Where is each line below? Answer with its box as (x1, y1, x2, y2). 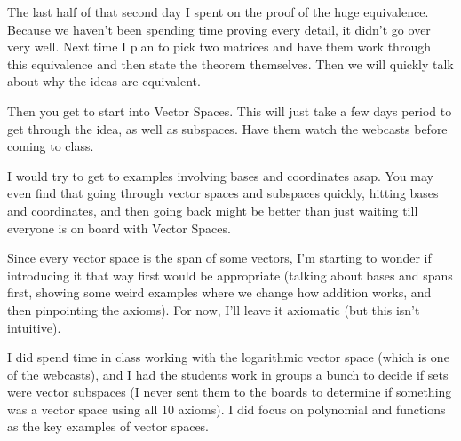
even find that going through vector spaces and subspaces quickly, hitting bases (7, 184, 439, 202)
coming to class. (7, 137, 94, 155)
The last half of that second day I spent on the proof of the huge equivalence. (7, 3, 429, 20)
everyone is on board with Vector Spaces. (7, 218, 231, 237)
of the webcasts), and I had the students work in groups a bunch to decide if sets (7, 365, 449, 383)
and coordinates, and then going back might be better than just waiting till (7, 201, 418, 219)
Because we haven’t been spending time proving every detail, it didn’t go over (7, 20, 431, 38)
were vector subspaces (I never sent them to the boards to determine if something (7, 382, 452, 401)
